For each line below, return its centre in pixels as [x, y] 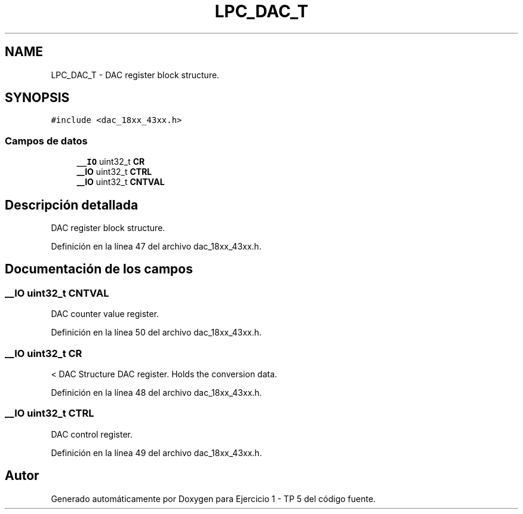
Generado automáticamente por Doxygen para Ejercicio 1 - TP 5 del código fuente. [213, 498]
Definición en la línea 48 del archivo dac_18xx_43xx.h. [156, 393]
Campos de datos [46, 141]
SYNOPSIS [37, 98]
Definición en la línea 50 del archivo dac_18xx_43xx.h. [156, 333]
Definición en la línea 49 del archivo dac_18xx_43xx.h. [156, 453]
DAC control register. [92, 434]
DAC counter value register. [105, 314]
